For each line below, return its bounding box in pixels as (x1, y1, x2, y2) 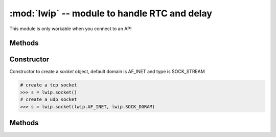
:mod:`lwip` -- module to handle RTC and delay (9, 8, 212, 19)
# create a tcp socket (20, 82, 77, 88)
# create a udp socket (20, 97, 77, 102)
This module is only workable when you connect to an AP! (9, 26, 132, 32)
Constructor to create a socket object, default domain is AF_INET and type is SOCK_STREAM (9, 68, 205, 75)
